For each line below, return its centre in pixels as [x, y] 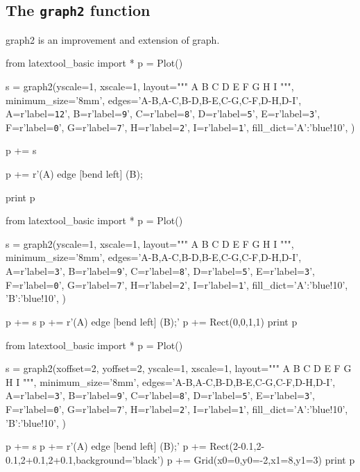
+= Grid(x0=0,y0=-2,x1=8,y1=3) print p [265, 459]
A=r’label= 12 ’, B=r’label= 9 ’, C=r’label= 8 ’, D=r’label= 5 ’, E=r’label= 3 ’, [163, 113]
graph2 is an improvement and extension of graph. [113, 39]
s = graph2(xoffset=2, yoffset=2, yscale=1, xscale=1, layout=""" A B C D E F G [179, 368]
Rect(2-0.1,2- [237, 446]
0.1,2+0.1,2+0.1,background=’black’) [85, 459]
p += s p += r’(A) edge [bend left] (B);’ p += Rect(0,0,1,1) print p [152, 321]
